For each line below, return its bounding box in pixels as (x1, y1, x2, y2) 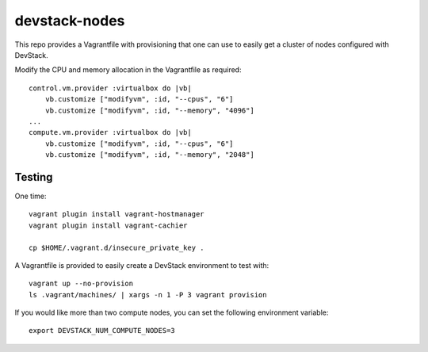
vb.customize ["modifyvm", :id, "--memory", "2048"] (44, 151, 255, 159)
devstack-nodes (14, 12, 125, 29)
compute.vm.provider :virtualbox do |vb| (29, 128, 192, 137)
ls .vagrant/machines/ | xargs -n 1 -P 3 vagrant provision (29, 290, 267, 299)
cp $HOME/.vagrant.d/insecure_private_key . (29, 243, 205, 252)
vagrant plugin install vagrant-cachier (29, 220, 188, 230)
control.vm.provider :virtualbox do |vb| (29, 83, 192, 93)
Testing (14, 170, 53, 184)
